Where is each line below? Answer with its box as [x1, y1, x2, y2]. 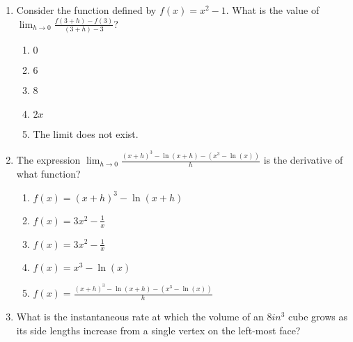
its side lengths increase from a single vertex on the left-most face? [16, 322, 301, 337]
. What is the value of [226, 3, 320, 17]
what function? [16, 166, 81, 181]
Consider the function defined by [16, 3, 157, 17]
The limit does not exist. [33, 126, 139, 141]
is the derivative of [263, 153, 343, 167]
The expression [16, 153, 81, 167]
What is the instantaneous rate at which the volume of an [16, 309, 264, 324]
